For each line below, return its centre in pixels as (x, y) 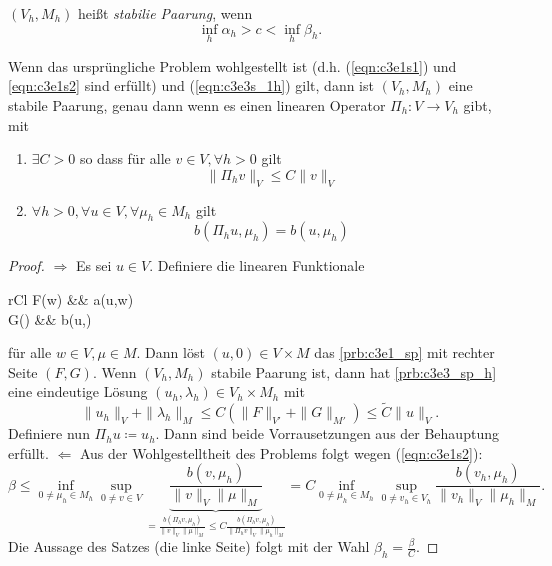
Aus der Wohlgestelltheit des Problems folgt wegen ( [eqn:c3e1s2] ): (281, 452)
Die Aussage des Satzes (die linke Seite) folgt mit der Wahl (189, 546)
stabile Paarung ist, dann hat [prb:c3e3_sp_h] (354, 371)
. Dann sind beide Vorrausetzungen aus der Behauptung (327, 433)
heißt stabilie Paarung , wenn (165, 13)
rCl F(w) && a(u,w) (71, 298)
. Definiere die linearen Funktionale (257, 265)
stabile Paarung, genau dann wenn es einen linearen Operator (197, 105)
